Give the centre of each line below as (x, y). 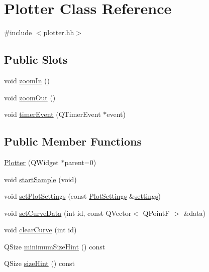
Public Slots (36, 59)
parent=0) (80, 162)
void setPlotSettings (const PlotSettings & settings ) (83, 196)
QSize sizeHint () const (39, 263)
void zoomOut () (30, 97)
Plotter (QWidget (31, 162)
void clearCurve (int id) (40, 230)
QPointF (156, 213)
